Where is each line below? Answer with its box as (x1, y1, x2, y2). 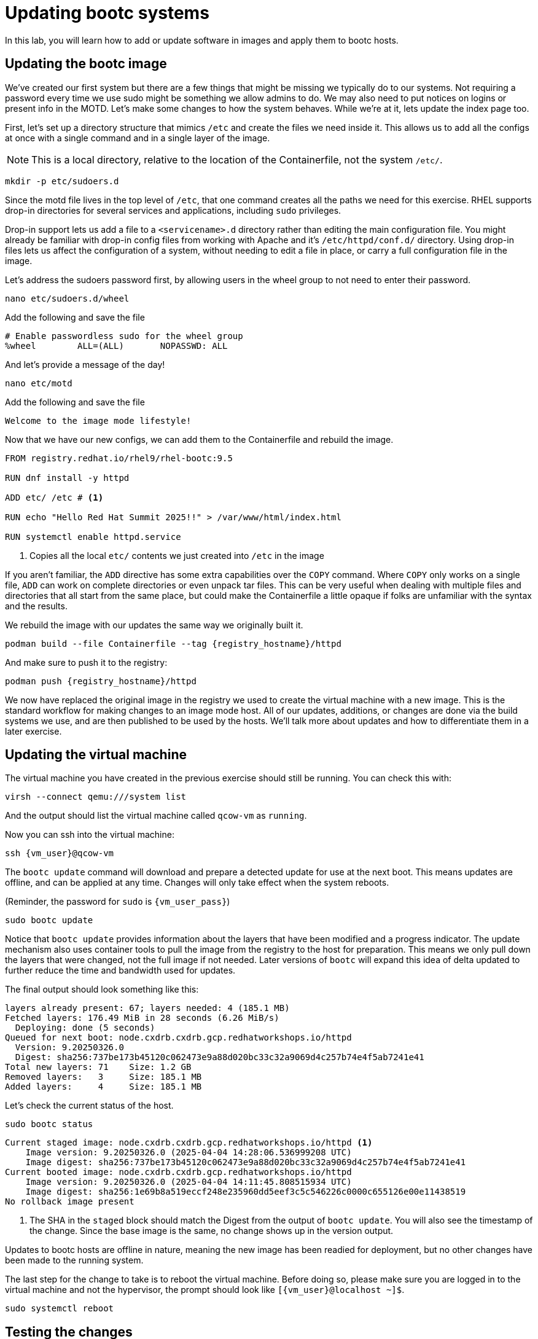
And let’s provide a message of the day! (5, 359, 165, 370)
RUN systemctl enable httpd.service (5, 531, 181, 542)
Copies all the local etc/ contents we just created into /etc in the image (29, 550, 324, 561)
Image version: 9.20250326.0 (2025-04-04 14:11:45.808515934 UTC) (25, 1177, 352, 1187)
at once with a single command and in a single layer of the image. (5, 132, 270, 143)
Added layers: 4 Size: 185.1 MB (5, 1082, 202, 1092)
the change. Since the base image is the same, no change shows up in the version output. (29, 1225, 394, 1236)
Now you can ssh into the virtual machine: (5, 829, 174, 840)
